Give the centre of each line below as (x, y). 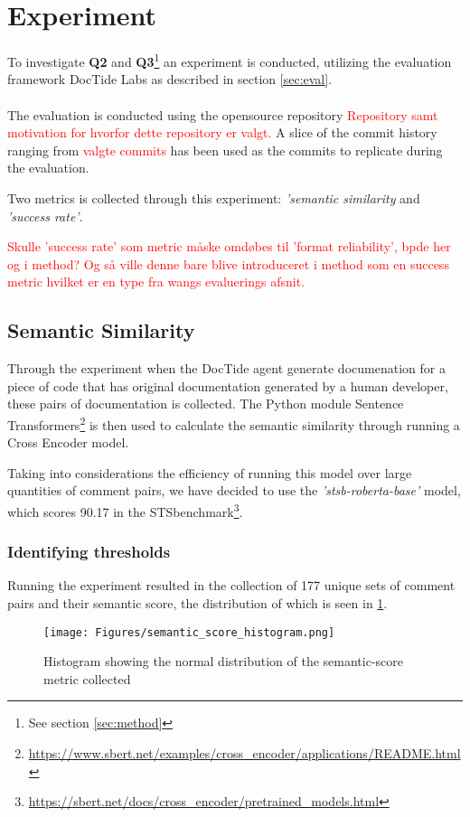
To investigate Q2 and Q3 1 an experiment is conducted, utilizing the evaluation (230, 60)
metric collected (87, 678)
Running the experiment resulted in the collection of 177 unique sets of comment (231, 585)
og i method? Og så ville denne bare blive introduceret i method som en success (228, 263)
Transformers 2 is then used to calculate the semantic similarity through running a (234, 423)
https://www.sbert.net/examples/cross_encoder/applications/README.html (244, 753)
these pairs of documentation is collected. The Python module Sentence (206, 404)
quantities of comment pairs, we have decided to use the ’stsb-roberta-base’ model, (234, 490)
